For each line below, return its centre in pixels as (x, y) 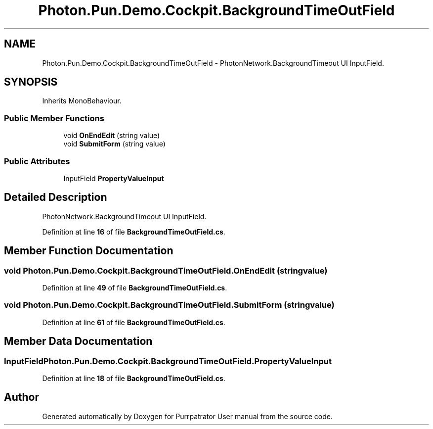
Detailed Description (56, 197)
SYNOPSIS (31, 82)
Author (22, 397)
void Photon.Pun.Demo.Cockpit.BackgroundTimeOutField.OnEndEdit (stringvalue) (166, 270)
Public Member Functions (54, 118)
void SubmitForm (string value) (114, 144)
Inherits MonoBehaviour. (82, 101)
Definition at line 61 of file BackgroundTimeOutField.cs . (134, 322)
